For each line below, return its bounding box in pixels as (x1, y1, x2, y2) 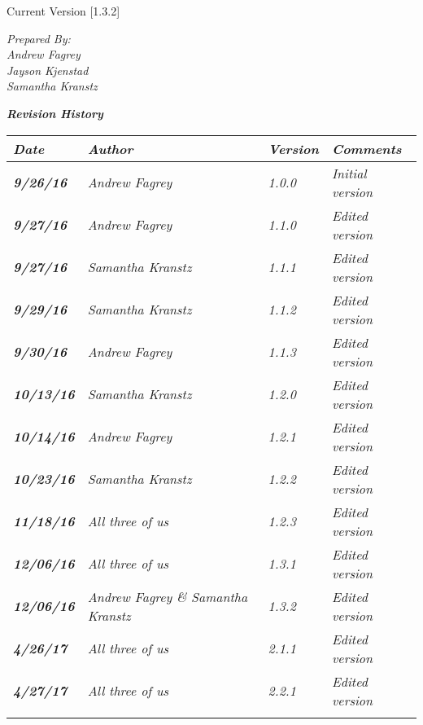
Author (87, 138, 133, 158)
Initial (331, 163, 367, 182)
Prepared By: (7, 29, 71, 46)
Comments (331, 138, 402, 158)
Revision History (7, 104, 103, 121)
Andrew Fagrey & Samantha (87, 587, 248, 606)
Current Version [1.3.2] (7, 2, 120, 19)
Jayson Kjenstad (7, 61, 89, 78)
